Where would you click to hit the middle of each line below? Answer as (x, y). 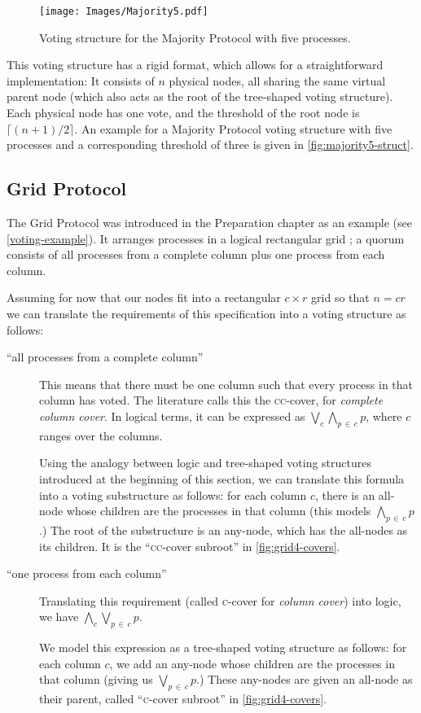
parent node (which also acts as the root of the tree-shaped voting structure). (200, 96)
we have (59, 617)
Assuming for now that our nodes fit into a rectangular (144, 297)
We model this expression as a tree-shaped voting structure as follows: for (223, 647)
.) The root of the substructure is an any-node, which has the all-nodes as (224, 529)
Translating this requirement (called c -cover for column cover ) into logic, (220, 600)
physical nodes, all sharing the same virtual (277, 80)
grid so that (340, 297)
